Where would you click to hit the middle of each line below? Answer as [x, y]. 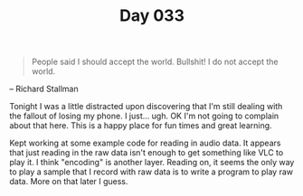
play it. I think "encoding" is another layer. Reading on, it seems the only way [152, 163]
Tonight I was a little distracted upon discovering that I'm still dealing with [146, 107]
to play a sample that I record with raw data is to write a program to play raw [151, 172]
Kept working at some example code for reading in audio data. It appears [145, 143]
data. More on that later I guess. [69, 182]
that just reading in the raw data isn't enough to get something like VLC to [147, 153]
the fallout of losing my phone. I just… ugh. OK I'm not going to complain [144, 116]
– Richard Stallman [44, 89]
